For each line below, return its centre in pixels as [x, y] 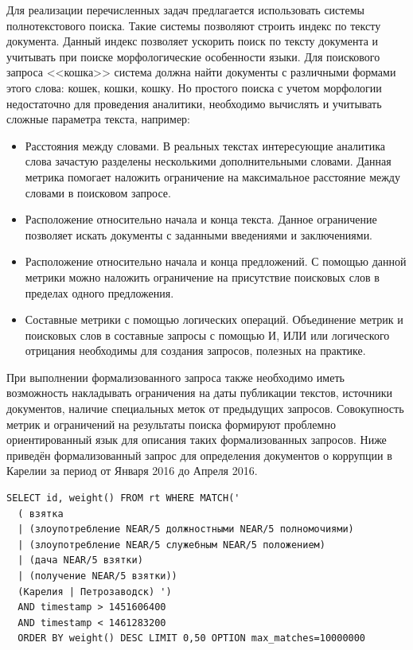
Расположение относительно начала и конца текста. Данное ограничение [201, 219]
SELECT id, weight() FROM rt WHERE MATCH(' [123, 498]
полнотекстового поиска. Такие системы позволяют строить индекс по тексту [194, 25]
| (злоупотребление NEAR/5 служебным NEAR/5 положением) [171, 545]
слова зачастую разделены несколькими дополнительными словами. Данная [208, 161]
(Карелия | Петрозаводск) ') [95, 592]
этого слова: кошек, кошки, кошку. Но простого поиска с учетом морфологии [194, 87]
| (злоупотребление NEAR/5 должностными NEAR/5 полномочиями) [186, 529]
